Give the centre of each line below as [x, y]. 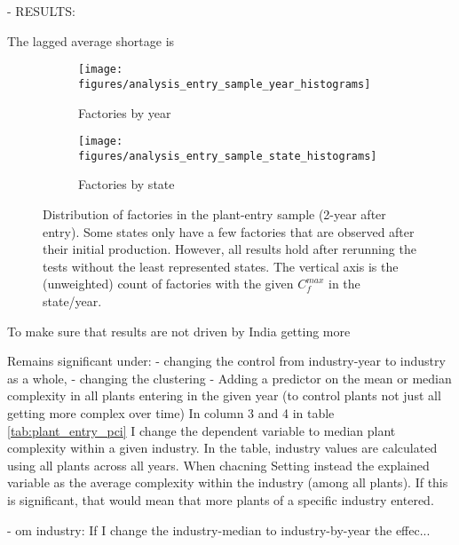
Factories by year [125, 112]
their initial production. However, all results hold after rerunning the [229, 249]
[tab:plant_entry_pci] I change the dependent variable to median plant [202, 430]
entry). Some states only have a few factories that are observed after [229, 231]
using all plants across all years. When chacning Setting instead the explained [218, 465]
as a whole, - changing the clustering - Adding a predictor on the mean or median [229, 378]
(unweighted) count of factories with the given [168, 284]
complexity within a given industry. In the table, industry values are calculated [222, 448]
